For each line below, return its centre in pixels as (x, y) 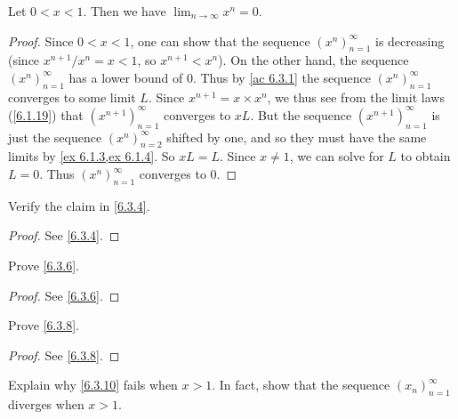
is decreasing (410, 40)
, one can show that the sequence (220, 40)
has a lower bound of (126, 77)
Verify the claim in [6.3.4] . (79, 205)
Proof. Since (41, 40)
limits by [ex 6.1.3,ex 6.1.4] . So (92, 156)
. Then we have (125, 11)
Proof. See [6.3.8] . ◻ (64, 355)
